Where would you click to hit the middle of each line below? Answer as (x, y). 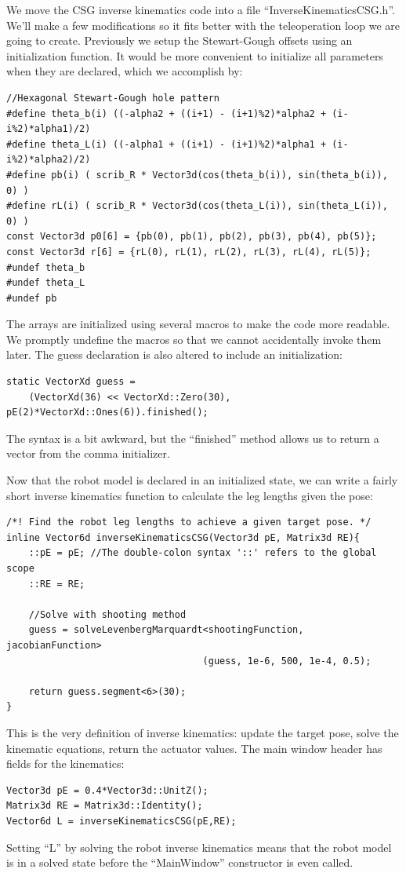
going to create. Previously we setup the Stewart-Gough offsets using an (179, 40)
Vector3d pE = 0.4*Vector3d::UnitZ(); (107, 790)
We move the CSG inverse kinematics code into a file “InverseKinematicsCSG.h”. (201, 9)
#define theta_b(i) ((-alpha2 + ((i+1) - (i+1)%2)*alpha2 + (167, 113)
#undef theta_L (46, 283)
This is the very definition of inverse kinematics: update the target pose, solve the (203, 732)
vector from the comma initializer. (88, 453)
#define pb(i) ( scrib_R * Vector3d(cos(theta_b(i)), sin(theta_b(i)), (197, 175)
